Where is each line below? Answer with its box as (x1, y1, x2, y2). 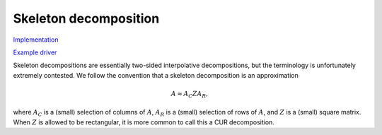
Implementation (13, 35, 59, 44)
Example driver (13, 48, 57, 57)
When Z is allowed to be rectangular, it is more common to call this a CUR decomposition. (13, 117, 275, 127)
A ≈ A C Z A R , (170, 89, 209, 99)
